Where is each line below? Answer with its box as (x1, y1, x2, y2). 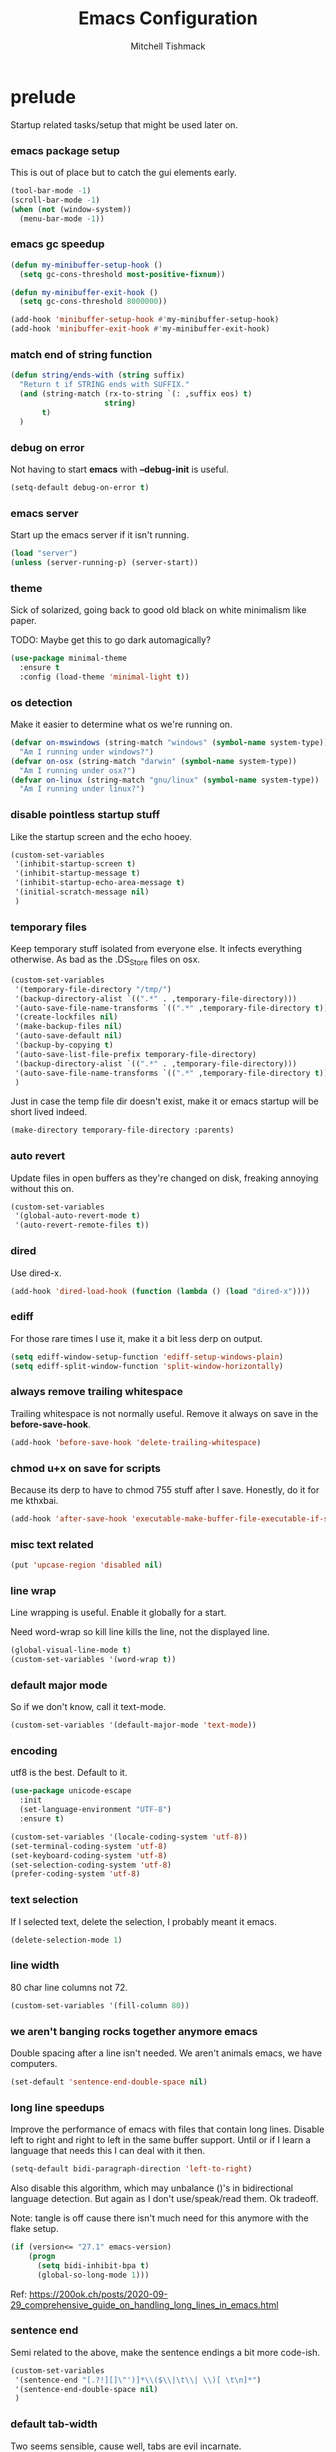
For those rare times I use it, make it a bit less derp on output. (10, 1332, 263, 1344)
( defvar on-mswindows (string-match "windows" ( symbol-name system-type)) (10, 738, 329, 748)
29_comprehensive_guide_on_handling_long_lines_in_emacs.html (10, 2298, 279, 2311)
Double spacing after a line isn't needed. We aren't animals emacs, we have (10, 2047, 323, 2059)
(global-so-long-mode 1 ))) (36, 2270, 150, 2280)
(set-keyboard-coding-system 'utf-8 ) (10, 1850, 168, 1861)
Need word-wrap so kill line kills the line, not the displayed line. (10, 1626, 270, 1638)
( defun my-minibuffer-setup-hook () (10, 260, 163, 270)
